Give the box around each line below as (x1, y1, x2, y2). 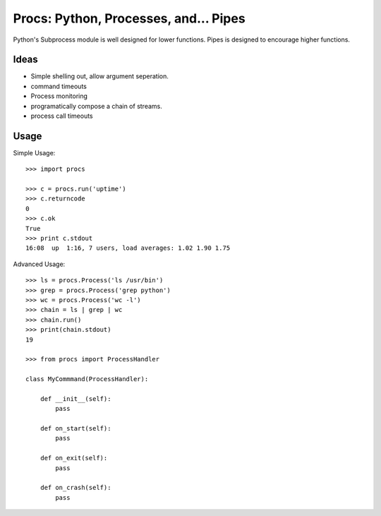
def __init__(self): (40, 395, 111, 402)
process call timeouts (30, 112, 93, 120)
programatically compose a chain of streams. (30, 102, 162, 110)
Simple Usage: (13, 148, 56, 157)
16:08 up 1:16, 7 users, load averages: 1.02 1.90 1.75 (25, 244, 231, 252)
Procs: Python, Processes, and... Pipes (13, 11, 246, 26)
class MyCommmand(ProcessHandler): (25, 375, 149, 383)
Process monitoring (30, 92, 88, 100)
